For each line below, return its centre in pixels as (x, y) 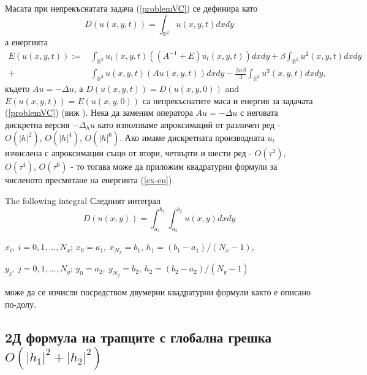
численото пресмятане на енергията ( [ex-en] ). (90, 180)
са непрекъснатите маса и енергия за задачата (228, 100)
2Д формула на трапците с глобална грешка (138, 337)
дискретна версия (37, 124)
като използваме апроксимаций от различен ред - (189, 124)
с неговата (259, 112)
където (17, 88)
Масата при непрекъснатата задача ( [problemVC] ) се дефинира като (131, 8)
